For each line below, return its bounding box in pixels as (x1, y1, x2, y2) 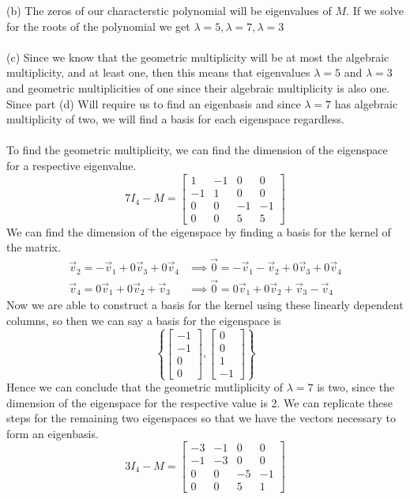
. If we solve (346, 2, 404, 18)
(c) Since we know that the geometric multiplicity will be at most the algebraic (6, 48, 389, 65)
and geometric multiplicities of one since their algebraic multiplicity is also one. (6, 79, 390, 96)
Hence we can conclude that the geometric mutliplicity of (6, 379, 283, 395)
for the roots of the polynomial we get (6, 17, 190, 34)
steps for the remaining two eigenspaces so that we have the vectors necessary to (6, 410, 396, 426)
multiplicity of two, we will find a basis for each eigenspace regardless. (6, 111, 344, 127)
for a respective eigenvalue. (6, 157, 137, 173)
